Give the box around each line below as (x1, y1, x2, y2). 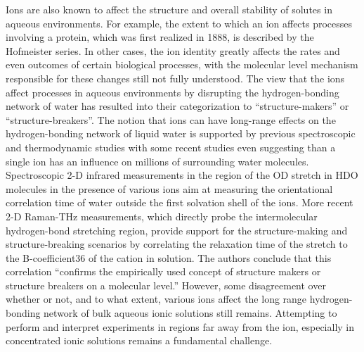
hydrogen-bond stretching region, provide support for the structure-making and (6, 222, 348, 237)
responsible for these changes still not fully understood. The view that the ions (6, 70, 345, 85)
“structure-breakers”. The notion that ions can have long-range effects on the (6, 112, 336, 127)
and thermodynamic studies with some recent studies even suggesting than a (6, 139, 336, 154)
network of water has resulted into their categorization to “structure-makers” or (6, 99, 349, 113)
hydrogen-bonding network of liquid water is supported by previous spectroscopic (6, 126, 356, 141)
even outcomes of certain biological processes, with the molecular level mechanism (6, 57, 358, 72)
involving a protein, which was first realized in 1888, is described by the (6, 30, 314, 44)
